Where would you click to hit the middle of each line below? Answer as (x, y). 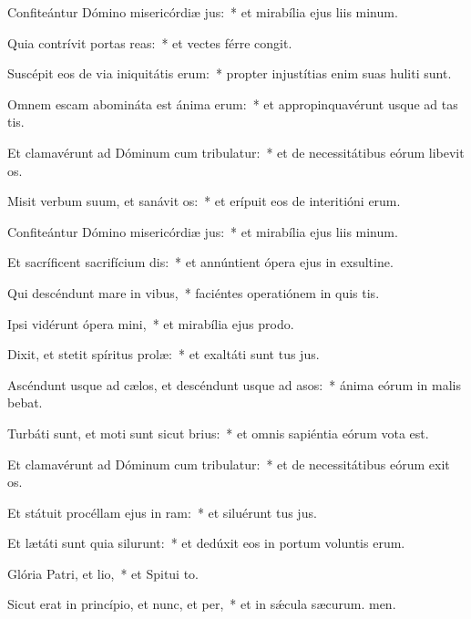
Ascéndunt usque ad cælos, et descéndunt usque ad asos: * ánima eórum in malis (235, 384)
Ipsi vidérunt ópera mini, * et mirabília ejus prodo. (151, 323)
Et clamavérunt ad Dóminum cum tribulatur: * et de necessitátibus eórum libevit (236, 152)
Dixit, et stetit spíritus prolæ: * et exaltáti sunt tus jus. (164, 354)
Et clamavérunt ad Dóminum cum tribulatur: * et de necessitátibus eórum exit (229, 464)
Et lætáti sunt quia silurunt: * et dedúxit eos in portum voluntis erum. (206, 543)
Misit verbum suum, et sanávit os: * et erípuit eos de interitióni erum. (204, 201)
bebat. (25, 402)
